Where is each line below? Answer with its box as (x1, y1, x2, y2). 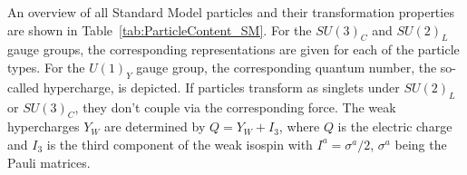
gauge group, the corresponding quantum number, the (136, 57, 437, 76)
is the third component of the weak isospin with (46, 134, 313, 153)
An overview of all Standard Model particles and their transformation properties (7, 3, 454, 21)
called (7, 77, 39, 96)
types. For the (7, 57, 85, 76)
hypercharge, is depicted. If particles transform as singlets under (43, 77, 400, 96)
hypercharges (7, 117, 80, 136)
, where (278, 117, 320, 136)
